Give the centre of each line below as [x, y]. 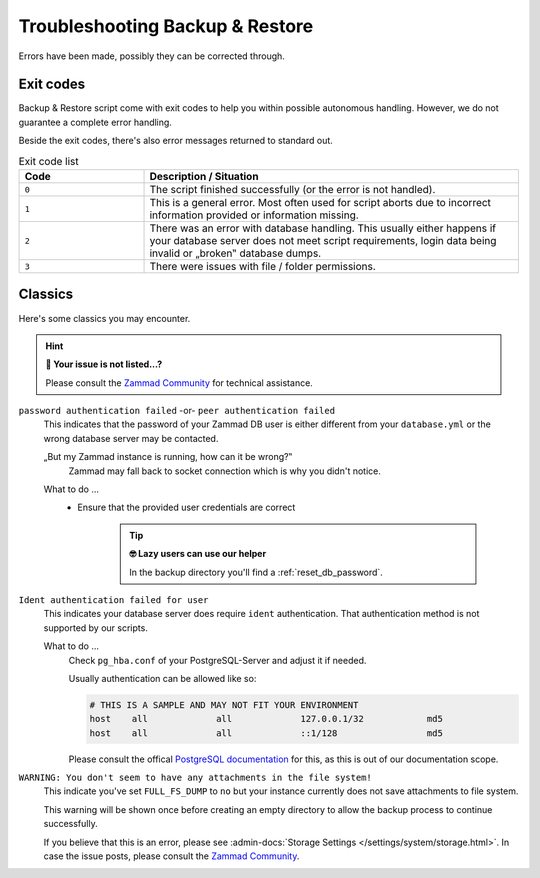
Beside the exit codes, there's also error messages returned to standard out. [176, 141]
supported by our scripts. [96, 627]
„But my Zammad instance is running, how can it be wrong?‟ [168, 457]
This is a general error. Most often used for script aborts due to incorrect [320, 202]
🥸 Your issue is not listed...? [104, 364]
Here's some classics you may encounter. [104, 318]
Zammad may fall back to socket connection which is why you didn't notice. [225, 471]
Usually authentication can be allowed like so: [162, 678]
